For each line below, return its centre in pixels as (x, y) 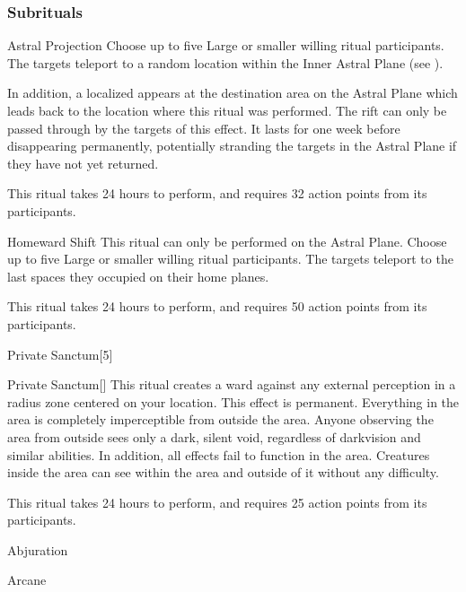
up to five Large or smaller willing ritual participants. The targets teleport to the (230, 259)
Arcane (27, 580)
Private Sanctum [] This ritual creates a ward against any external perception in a (232, 384)
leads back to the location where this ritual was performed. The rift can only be (227, 110)
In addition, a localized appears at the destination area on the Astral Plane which (233, 93)
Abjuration (38, 549)
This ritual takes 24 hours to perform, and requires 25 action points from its (217, 502)
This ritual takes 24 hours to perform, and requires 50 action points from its (217, 306)
